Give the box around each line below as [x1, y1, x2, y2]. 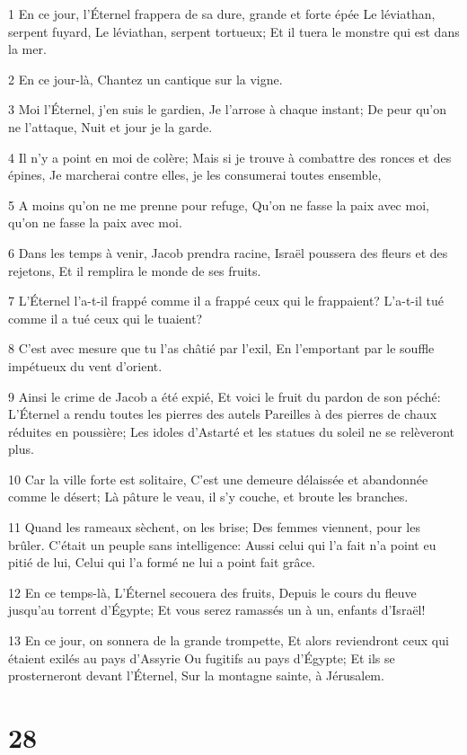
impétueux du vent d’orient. [8, 356, 163, 375]
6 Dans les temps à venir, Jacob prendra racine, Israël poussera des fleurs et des [8, 243, 448, 262]
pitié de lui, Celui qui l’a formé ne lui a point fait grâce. [8, 553, 315, 572]
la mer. [8, 40, 47, 58]
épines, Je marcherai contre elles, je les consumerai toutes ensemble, [8, 165, 382, 184]
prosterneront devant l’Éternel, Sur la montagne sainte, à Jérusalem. [8, 666, 384, 685]
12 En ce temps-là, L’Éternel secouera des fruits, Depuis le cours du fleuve [8, 582, 417, 601]
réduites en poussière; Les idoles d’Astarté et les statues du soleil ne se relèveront [8, 422, 454, 440]
